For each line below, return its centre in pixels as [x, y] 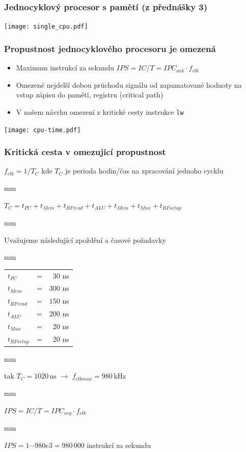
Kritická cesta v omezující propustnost [85, 152]
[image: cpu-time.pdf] [43, 130]
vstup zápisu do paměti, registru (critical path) [90, 95]
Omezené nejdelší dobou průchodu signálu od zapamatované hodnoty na [129, 84]
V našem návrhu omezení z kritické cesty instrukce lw [100, 111]
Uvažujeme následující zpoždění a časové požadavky [85, 240]
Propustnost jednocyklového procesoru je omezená [110, 48]
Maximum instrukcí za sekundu [65, 68]
